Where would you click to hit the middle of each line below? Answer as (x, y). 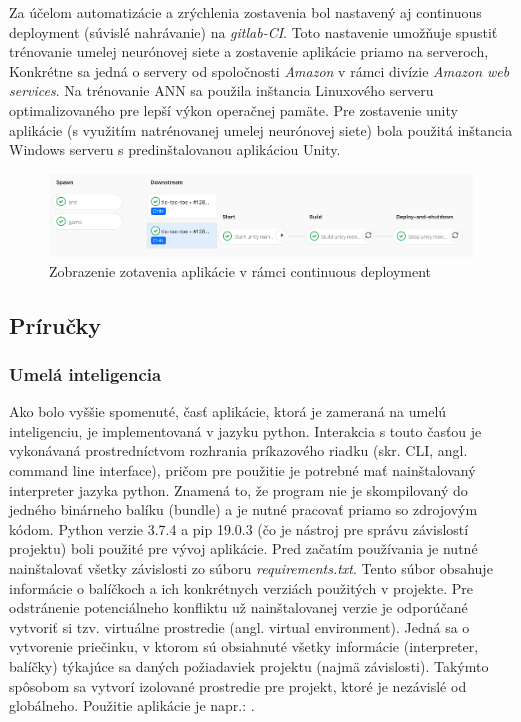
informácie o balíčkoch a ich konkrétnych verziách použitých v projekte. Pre (241, 587)
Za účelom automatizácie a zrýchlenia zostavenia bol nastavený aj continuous (245, 12)
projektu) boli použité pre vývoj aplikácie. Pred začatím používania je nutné (243, 548)
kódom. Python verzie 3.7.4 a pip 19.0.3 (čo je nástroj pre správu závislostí (239, 528)
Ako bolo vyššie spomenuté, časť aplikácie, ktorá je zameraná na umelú (228, 411)
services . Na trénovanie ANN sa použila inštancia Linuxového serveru (221, 90)
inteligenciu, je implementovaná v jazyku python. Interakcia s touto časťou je (245, 430)
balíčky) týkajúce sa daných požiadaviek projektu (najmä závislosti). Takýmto (249, 665)
